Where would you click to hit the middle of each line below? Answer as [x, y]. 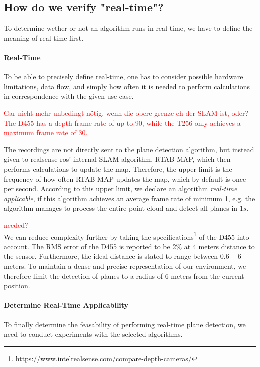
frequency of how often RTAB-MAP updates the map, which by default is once [125, 179]
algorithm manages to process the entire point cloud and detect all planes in [121, 208]
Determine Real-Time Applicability [66, 305]
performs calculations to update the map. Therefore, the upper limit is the [118, 169]
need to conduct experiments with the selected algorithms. [93, 334]
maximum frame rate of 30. [46, 133]
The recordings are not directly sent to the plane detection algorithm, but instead [129, 149]
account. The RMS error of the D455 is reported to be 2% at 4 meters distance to [129, 246]
